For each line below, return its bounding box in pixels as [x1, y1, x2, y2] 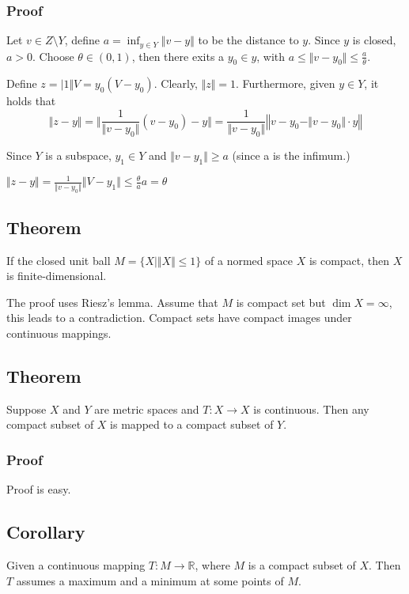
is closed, [352, 32, 396, 48]
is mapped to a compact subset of [110, 416, 274, 433]
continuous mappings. [6, 325, 112, 342]
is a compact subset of [248, 557, 356, 573]
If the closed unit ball [6, 252, 111, 268]
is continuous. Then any [253, 400, 369, 417]
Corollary [6, 520, 85, 544]
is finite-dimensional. [6, 267, 107, 284]
